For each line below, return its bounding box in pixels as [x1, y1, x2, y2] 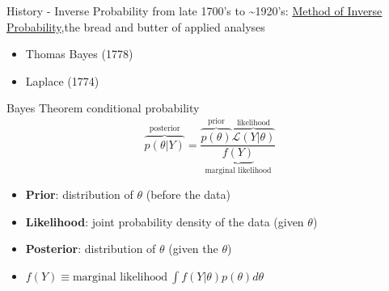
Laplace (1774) [25, 72, 99, 89]
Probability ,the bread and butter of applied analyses [6, 18, 265, 35]
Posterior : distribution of [25, 240, 156, 257]
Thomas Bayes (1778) [25, 45, 133, 62]
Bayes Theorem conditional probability [6, 99, 200, 116]
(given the [168, 240, 218, 257]
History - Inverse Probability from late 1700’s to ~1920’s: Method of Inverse [6, 2, 383, 19]
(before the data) [146, 185, 230, 202]
